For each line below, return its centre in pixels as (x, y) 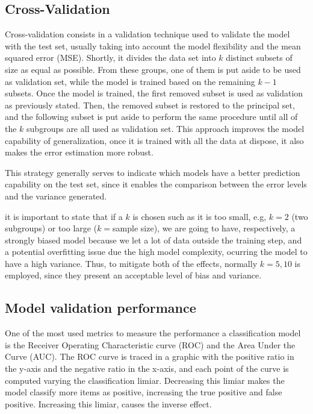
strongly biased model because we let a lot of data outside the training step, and (153, 240)
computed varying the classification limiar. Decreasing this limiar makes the (145, 380)
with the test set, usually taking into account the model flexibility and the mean (153, 45)
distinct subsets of (259, 58)
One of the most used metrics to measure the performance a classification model (153, 333)
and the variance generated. (56, 196)
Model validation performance (101, 308)
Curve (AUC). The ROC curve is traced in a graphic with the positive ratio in (150, 356)
